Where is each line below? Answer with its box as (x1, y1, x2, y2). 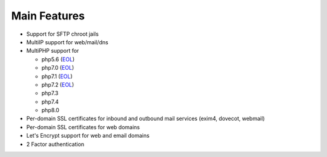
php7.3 (41, 90, 59, 97)
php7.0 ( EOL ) (41, 64, 74, 72)
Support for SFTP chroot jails (26, 30, 99, 38)
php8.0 (41, 107, 60, 114)
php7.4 (41, 98, 59, 105)
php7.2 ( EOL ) (41, 81, 74, 88)
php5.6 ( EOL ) (41, 55, 75, 63)
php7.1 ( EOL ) (41, 73, 73, 80)
